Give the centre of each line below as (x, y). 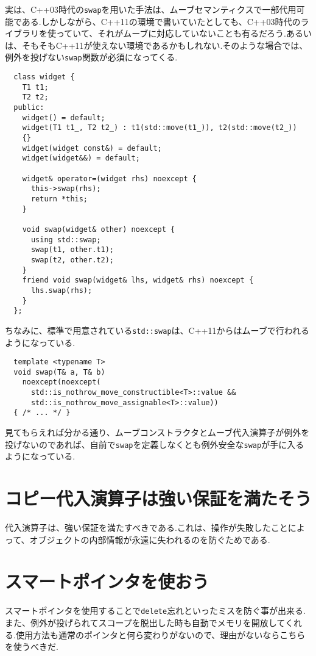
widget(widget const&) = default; (92, 148)
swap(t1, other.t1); (72, 250)
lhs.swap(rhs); (61, 290)
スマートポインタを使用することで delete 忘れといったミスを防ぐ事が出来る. (156, 611)
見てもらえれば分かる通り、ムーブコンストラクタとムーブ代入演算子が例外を (157, 432)
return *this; (59, 199)
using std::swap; (66, 240)
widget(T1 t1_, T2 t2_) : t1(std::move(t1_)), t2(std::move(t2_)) (160, 128)
